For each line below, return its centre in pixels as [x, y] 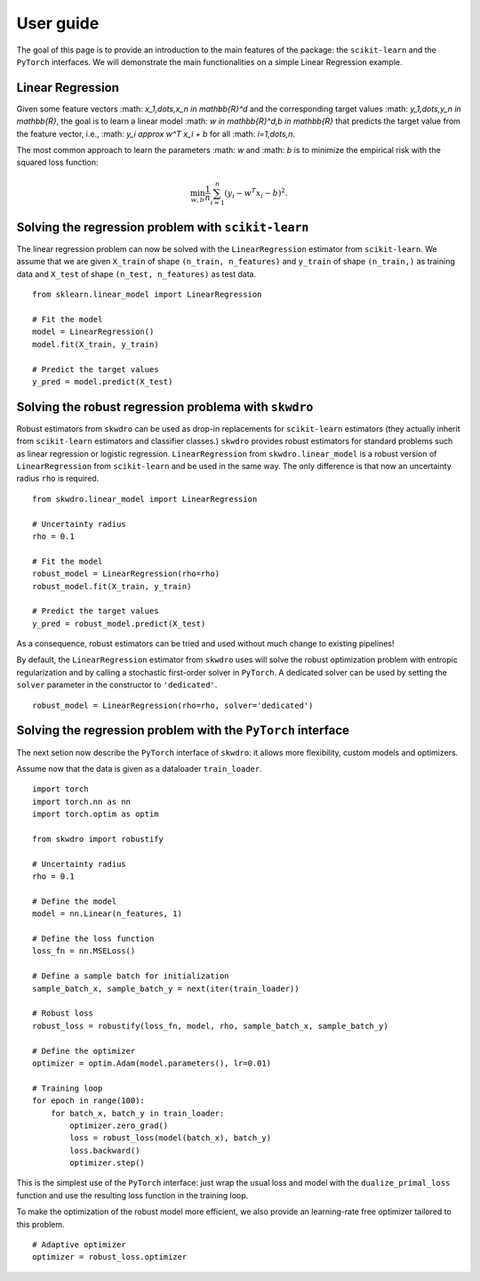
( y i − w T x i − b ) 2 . [256, 193]
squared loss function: [57, 162]
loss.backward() [105, 1150]
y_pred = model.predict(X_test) [103, 381]
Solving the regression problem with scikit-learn [163, 227]
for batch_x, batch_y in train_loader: [137, 1113]
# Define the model [75, 901]
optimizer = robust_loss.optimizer [110, 1257]
